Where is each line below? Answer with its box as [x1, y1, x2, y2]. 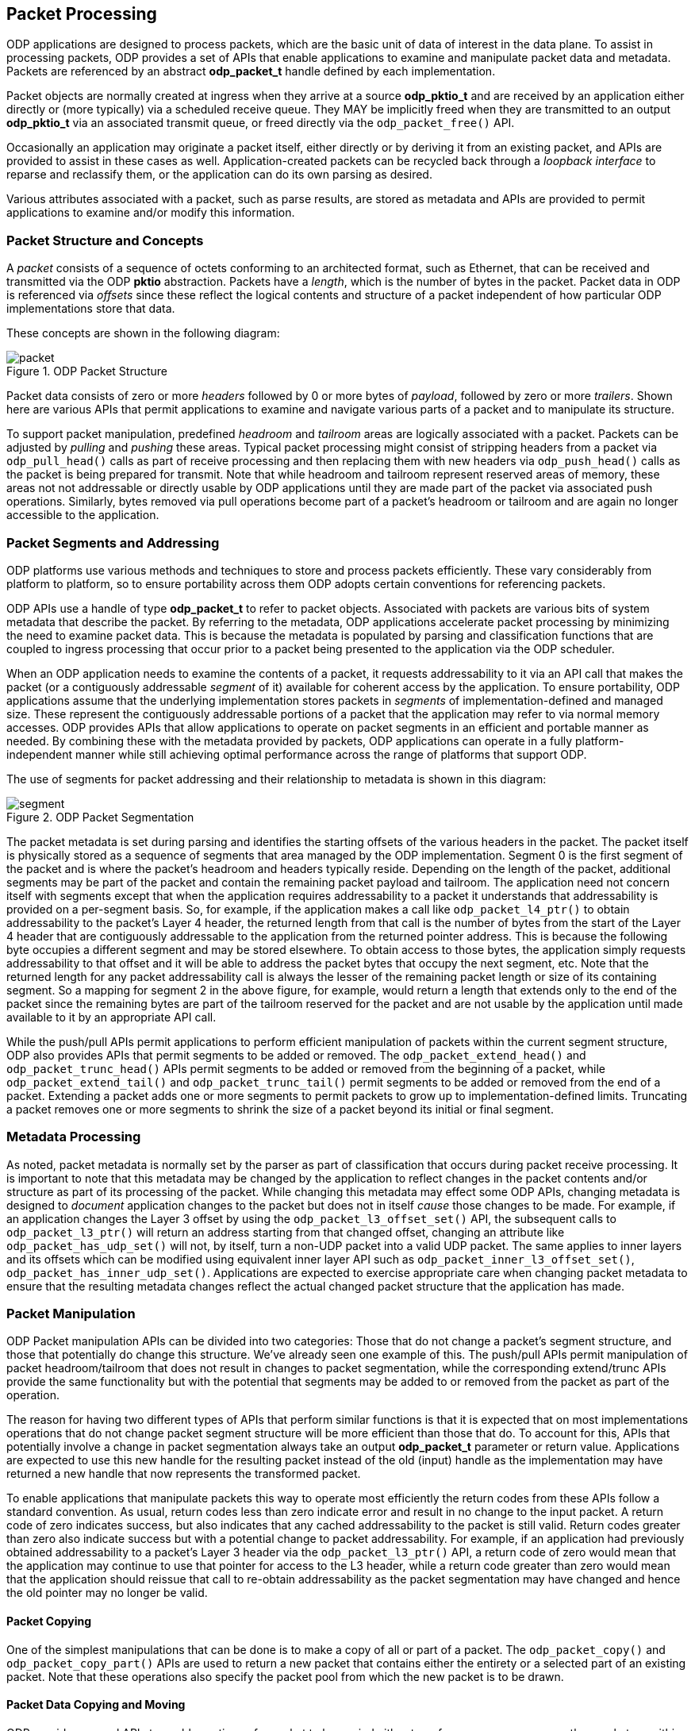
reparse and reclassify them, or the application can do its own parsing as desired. [6, 167, 432, 182]
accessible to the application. [6, 508, 159, 522]
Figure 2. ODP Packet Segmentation [6, 810, 194, 824]
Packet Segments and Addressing [6, 534, 220, 551]
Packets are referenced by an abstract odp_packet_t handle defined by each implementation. [6, 64, 496, 79]
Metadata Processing [6, 1129, 141, 1145]
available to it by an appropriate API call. [6, 1010, 217, 1024]
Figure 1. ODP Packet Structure [6, 364, 168, 379]
